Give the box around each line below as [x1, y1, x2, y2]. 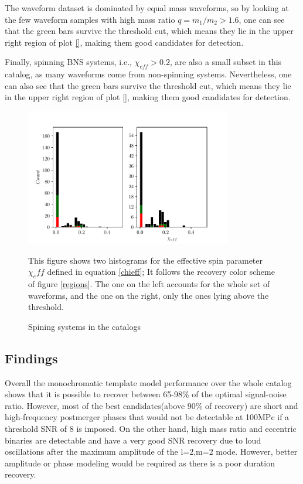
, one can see [239, 13, 285, 25]
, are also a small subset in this [169, 56, 282, 68]
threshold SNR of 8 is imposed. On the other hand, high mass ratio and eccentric [5, 422, 297, 435]
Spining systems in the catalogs [28, 320, 141, 332]
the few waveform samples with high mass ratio [5, 13, 175, 25]
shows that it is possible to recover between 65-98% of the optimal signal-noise [5, 388, 287, 400]
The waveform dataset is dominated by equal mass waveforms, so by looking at [5, 2, 289, 13]
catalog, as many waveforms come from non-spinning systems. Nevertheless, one [5, 68, 292, 80]
